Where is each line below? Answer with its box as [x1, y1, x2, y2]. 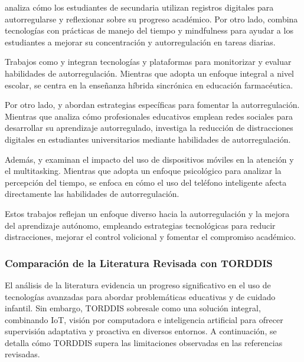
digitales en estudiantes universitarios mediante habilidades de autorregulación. [5, 133, 291, 145]
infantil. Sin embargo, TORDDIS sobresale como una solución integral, [5, 302, 261, 314]
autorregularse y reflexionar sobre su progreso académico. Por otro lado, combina [5, 12, 298, 25]
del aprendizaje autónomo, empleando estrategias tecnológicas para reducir [5, 219, 276, 231]
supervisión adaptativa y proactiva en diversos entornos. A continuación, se [5, 325, 277, 337]
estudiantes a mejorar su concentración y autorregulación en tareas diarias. [5, 35, 276, 48]
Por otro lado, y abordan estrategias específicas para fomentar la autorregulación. [5, 98, 300, 111]
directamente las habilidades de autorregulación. [5, 187, 179, 200]
